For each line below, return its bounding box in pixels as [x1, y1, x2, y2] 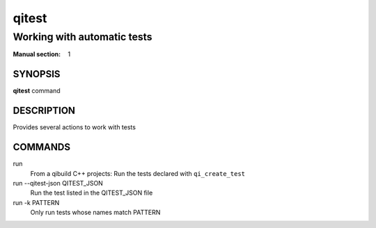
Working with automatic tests [13, 31, 152, 43]
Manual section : [13, 50, 61, 58]
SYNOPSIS [13, 68, 61, 80]
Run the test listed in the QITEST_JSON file [30, 188, 153, 197]
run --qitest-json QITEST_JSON [13, 179, 104, 187]
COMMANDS [13, 141, 71, 153]
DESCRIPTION [13, 105, 76, 117]
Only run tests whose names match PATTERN [30, 209, 161, 217]
